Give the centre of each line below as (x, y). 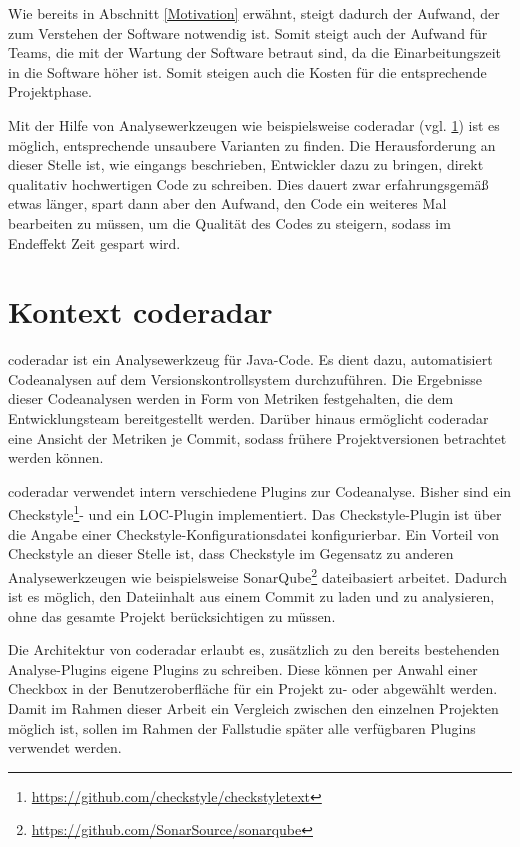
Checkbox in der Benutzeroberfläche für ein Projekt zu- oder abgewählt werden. (253, 688)
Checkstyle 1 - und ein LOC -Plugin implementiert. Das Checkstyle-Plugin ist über (255, 513)
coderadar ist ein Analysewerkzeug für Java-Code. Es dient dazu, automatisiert (250, 359)
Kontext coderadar (140, 311)
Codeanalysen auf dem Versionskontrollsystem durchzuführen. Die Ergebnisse (245, 378)
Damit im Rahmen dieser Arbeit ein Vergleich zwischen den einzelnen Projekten (253, 708)
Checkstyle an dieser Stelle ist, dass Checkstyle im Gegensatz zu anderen (231, 553)
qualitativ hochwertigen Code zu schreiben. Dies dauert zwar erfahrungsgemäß (248, 183)
